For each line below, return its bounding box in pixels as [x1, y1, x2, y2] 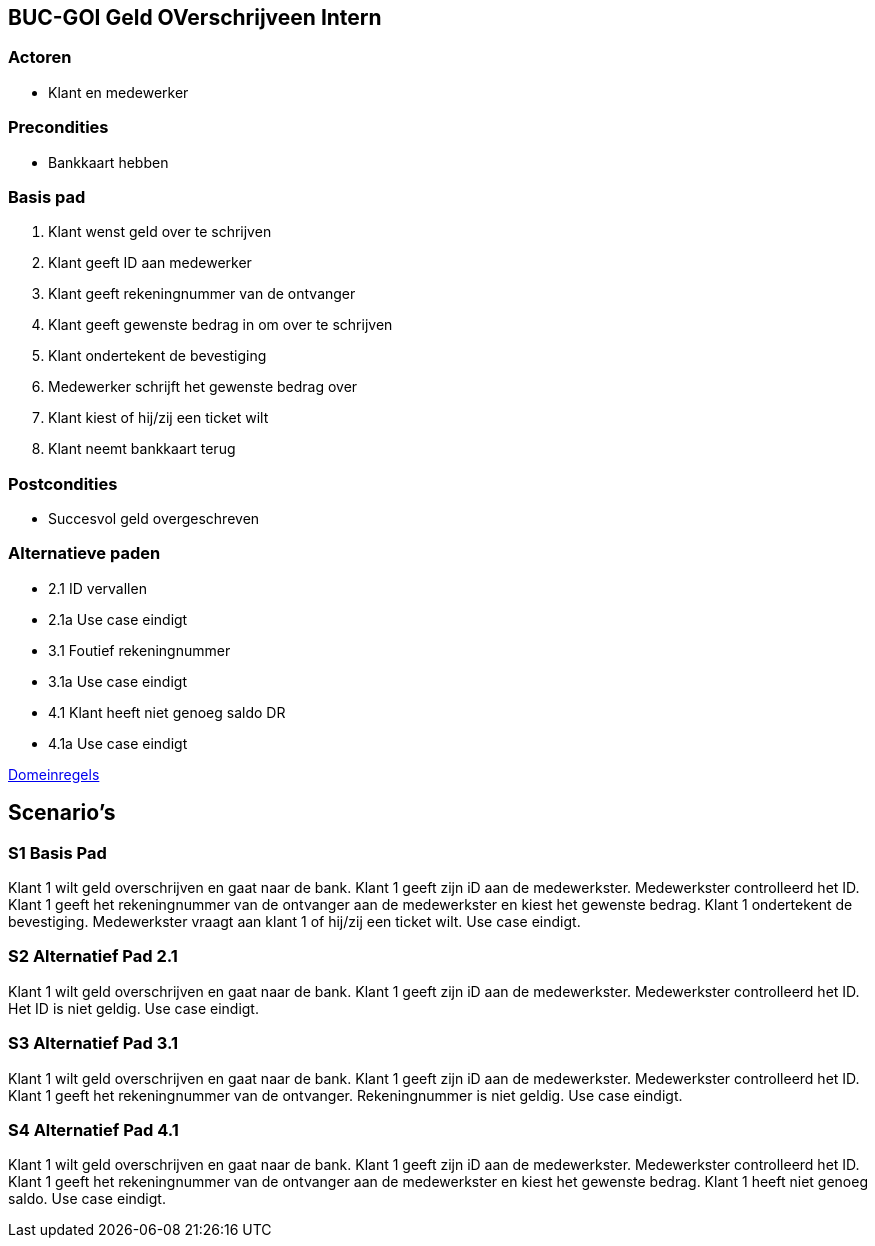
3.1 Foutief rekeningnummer [48, 641, 231, 659]
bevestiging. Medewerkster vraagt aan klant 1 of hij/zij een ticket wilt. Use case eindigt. [8, 913, 581, 931]
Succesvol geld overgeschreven [48, 510, 260, 528]
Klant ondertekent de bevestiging [48, 347, 267, 365]
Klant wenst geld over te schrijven [48, 223, 272, 241]
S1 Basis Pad [8, 842, 107, 863]
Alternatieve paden [8, 543, 161, 564]
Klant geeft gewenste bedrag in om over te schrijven [48, 316, 393, 334]
